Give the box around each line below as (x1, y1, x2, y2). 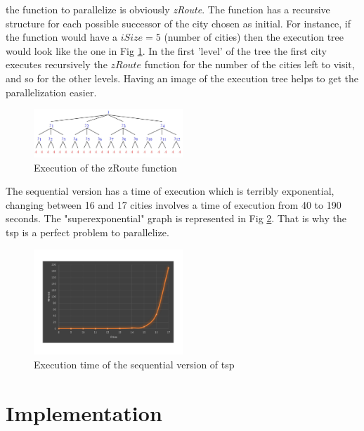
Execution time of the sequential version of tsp (34, 357, 235, 372)
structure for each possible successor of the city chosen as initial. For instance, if (6, 15, 351, 30)
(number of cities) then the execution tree (164, 30, 344, 44)
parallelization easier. (6, 84, 97, 99)
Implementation (6, 398, 162, 427)
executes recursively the (6, 57, 108, 72)
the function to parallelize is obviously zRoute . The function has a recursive (6, 2, 330, 16)
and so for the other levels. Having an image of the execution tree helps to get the (6, 70, 358, 85)
